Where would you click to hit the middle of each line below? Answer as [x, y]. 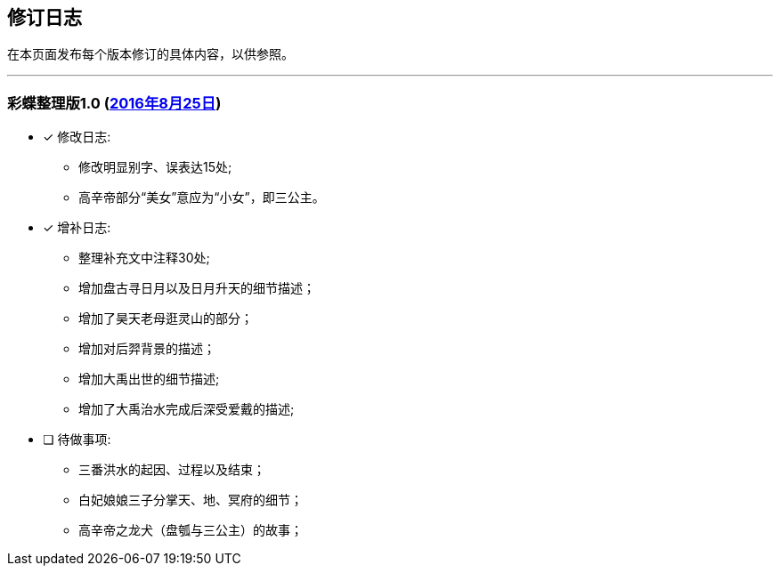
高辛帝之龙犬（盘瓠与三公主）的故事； [191, 530]
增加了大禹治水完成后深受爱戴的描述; [187, 409]
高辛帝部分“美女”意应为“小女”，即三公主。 [202, 198]
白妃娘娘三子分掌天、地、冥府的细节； [191, 500]
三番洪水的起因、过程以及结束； [172, 470]
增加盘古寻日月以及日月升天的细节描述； [197, 288]
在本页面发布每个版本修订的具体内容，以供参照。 [150, 54]
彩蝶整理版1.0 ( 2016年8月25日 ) [114, 103]
